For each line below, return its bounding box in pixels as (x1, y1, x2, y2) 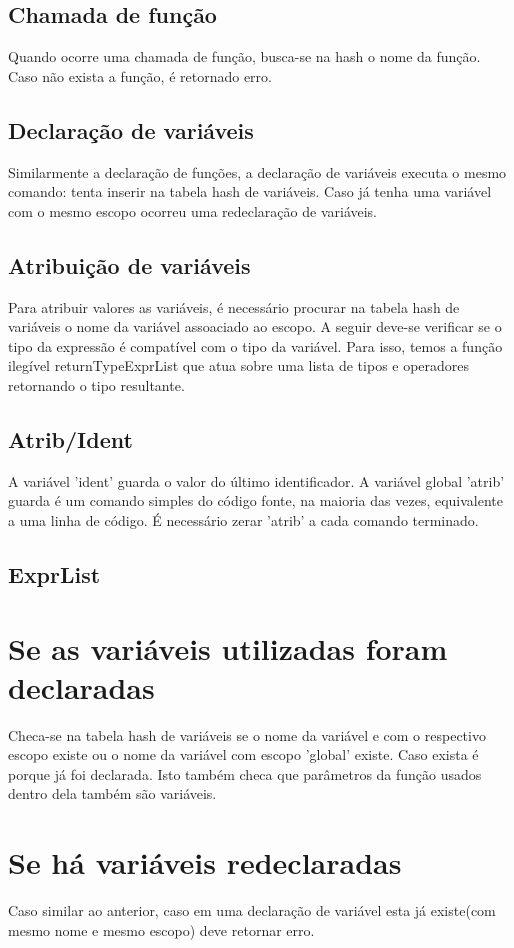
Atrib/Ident (8, 423, 133, 454)
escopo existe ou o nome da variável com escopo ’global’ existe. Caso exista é (8, 744, 479, 765)
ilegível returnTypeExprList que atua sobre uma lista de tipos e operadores (8, 355, 470, 376)
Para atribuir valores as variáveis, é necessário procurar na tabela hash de (8, 296, 460, 317)
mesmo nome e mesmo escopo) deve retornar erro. (8, 919, 315, 940)
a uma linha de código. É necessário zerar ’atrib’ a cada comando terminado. (8, 509, 479, 530)
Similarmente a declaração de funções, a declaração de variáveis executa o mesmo (8, 161, 507, 182)
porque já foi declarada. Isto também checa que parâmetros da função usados (8, 763, 482, 784)
